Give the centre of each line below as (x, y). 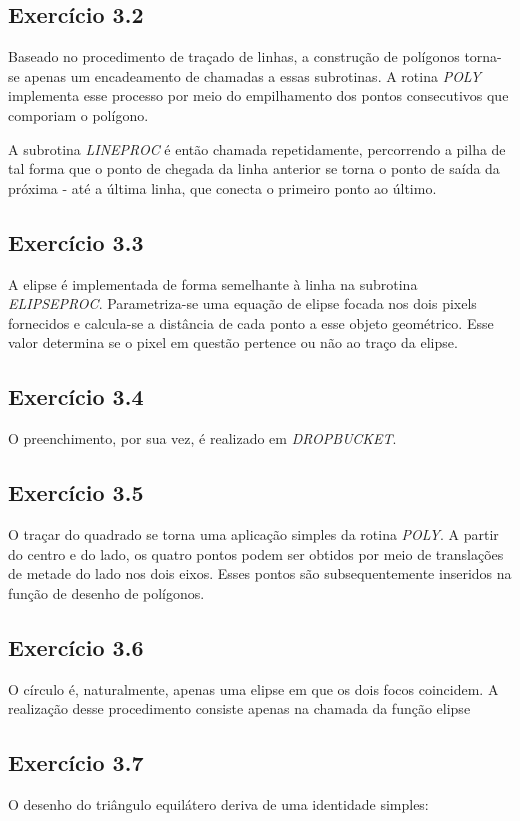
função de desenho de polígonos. (106, 592)
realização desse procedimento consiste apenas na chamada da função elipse (239, 708)
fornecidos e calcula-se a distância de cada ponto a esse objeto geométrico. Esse (251, 322)
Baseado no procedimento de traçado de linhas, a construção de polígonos (234, 56)
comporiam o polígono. (78, 114)
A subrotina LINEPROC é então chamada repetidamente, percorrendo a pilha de (257, 148)
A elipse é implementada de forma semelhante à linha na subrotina (213, 283)
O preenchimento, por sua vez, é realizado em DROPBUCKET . (202, 438)
